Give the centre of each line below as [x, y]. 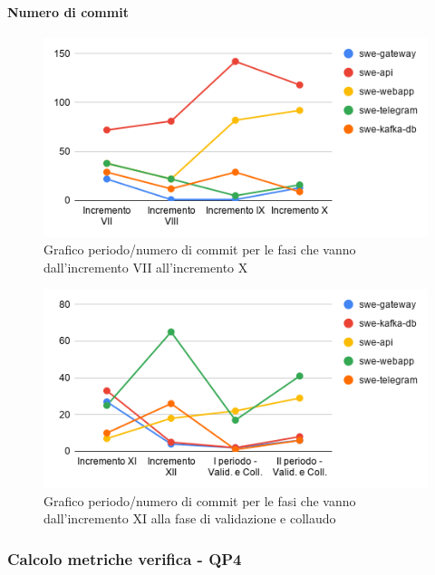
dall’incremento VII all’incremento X [146, 267]
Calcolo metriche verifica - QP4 [125, 558]
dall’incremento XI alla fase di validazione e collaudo [190, 518]
